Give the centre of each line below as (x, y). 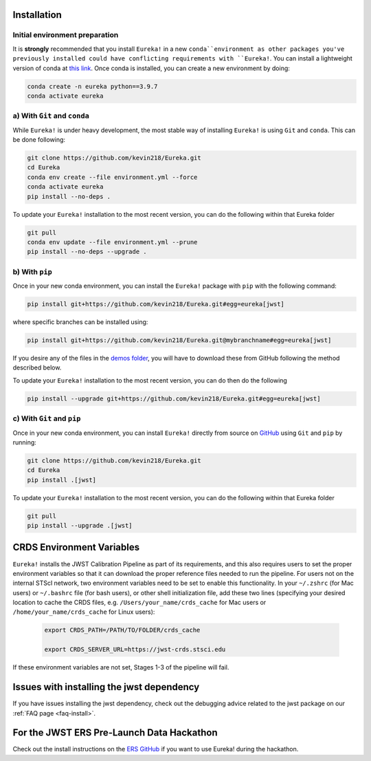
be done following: (39, 140)
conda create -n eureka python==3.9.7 (92, 86)
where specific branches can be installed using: (80, 322)
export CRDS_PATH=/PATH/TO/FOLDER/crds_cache (122, 630)
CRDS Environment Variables (76, 547)
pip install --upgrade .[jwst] (80, 526)
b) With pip (33, 272)
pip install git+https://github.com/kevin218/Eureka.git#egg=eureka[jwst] (156, 304)
